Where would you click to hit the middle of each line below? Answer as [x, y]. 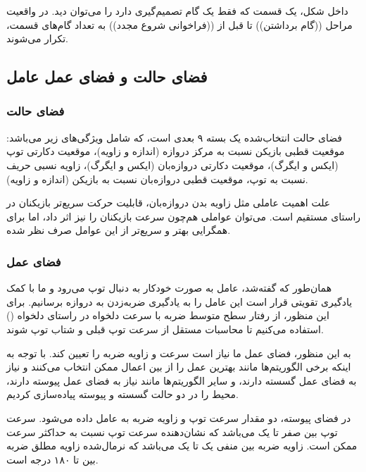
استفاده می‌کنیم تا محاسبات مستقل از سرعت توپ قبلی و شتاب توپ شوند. [165, 329]
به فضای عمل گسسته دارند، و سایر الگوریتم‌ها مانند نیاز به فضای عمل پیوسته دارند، [182, 380]
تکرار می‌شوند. [37, 38]
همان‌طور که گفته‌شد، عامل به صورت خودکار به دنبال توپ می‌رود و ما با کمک [169, 288]
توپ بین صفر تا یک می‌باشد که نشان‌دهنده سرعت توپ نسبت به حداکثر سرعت [172, 431]
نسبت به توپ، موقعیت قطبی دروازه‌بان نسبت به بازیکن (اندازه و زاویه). [157, 179]
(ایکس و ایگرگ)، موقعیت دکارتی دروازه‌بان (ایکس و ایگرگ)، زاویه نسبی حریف [172, 164]
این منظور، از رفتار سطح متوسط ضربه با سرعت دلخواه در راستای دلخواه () [168, 315]
